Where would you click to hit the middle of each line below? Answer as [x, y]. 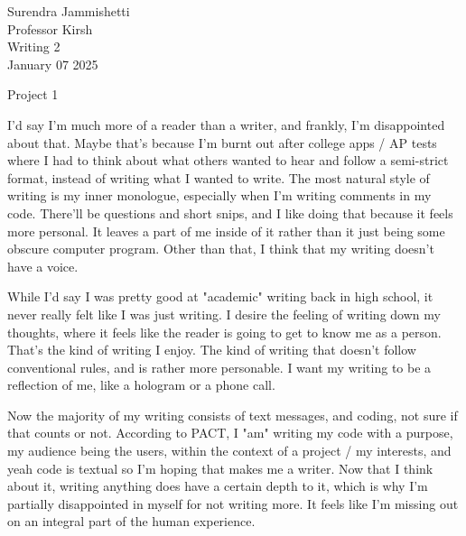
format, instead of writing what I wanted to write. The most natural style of [219, 177]
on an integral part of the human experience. [131, 521]
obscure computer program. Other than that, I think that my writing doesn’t [221, 249]
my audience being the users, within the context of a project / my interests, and [229, 451]
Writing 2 [34, 46]
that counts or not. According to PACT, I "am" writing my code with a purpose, [230, 433]
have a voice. [43, 266]
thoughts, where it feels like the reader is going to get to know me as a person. [224, 332]
